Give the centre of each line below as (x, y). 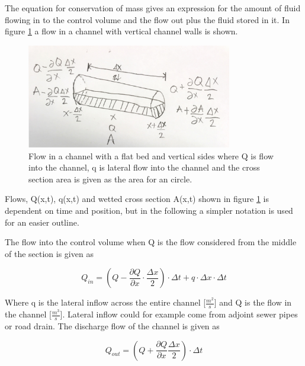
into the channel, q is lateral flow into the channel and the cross (144, 167)
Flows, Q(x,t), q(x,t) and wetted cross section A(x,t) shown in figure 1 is (137, 199)
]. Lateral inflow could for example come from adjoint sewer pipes (179, 314)
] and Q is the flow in (253, 302)
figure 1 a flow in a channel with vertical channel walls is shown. (121, 31)
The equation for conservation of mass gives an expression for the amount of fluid (153, 8)
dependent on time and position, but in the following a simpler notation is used (149, 210)
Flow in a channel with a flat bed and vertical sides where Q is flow (151, 155)
